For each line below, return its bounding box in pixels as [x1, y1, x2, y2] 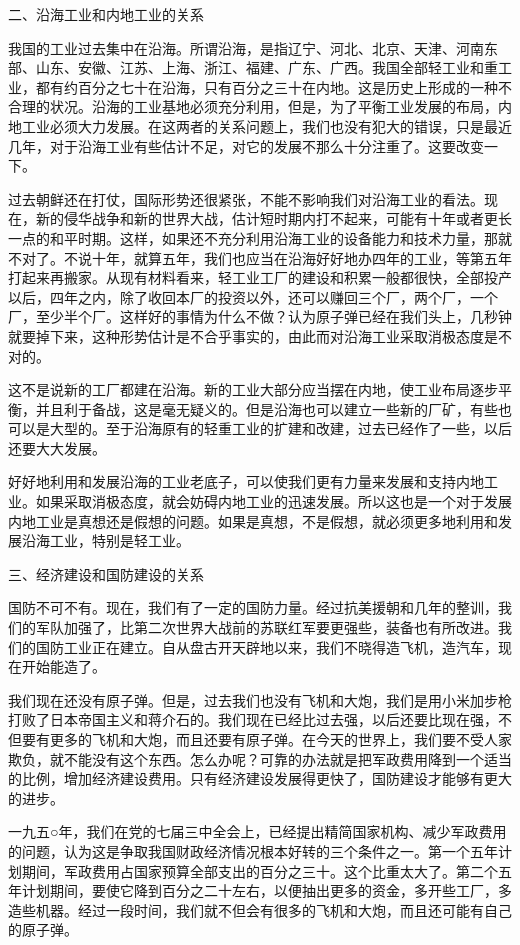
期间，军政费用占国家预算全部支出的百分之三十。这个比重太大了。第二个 [21, 860, 498, 881]
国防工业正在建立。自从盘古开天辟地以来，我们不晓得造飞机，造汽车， [35, 636, 498, 657]
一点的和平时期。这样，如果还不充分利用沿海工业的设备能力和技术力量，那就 [8, 227, 512, 248]
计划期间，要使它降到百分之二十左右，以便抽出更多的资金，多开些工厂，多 [21, 880, 512, 901]
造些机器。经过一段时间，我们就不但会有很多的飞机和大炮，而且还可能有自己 [8, 899, 512, 920]
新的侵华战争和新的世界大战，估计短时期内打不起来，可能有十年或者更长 [35, 208, 512, 229]
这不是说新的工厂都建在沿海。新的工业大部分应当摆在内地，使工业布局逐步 [8, 379, 498, 400]
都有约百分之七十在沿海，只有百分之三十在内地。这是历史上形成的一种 [35, 76, 498, 97]
